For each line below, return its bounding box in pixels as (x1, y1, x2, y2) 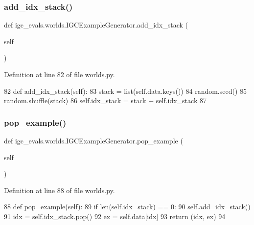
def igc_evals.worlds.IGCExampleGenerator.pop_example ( (4, 136, 183, 145)
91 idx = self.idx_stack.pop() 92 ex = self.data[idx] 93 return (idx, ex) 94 (4, 211, 226, 221)
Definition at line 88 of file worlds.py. (4, 185, 115, 195)
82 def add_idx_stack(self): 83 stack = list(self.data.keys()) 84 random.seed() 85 (4, 85, 247, 96)
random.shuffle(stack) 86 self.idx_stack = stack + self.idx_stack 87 (4, 95, 207, 106)
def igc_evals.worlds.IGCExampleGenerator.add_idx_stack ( (4, 20, 188, 30)
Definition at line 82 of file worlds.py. (4, 69, 115, 79)
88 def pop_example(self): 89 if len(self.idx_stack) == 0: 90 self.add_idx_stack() (4, 201, 251, 212)
